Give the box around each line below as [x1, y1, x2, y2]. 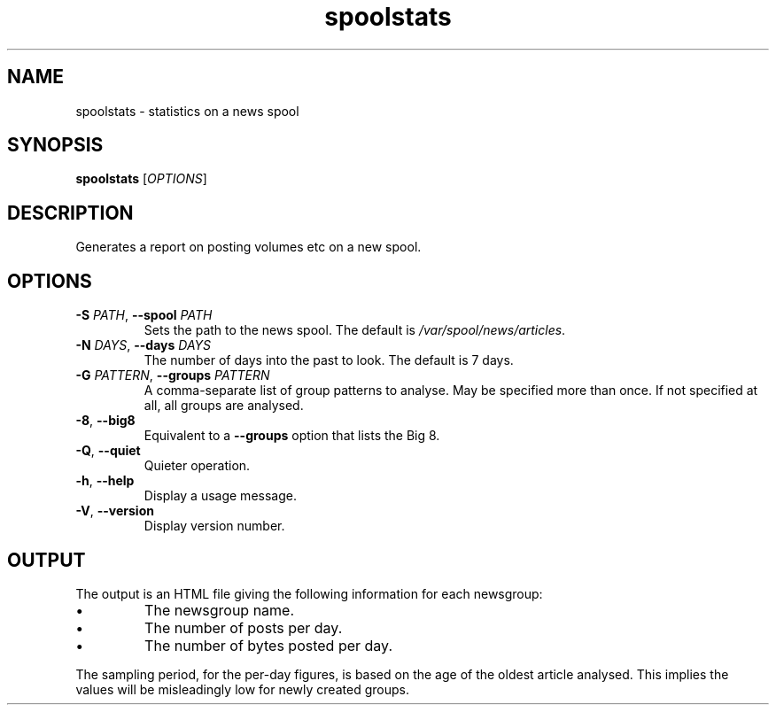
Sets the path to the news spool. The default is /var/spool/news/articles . [144, 322, 566, 338]
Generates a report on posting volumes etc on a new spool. [75, 239, 422, 255]
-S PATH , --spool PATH [75, 307, 213, 323]
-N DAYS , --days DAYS [75, 337, 212, 353]
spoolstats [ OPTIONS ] [75, 171, 207, 187]
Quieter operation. [144, 458, 251, 474]
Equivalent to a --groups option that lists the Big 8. [144, 428, 440, 444]
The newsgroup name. [144, 600, 295, 619]
